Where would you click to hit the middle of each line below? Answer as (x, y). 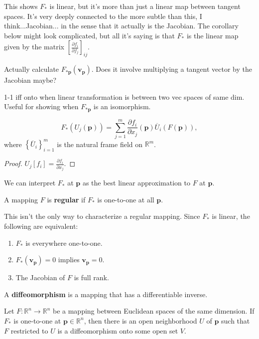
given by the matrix (34, 47)
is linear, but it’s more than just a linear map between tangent (145, 6)
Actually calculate (32, 69)
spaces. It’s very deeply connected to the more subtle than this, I (103, 16)
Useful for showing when (41, 106)
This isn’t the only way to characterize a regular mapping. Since (102, 216)
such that (236, 320)
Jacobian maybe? (30, 80)
